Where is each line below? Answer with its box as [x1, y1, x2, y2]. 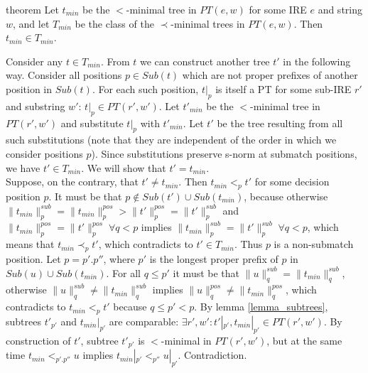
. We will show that [81, 160, 166, 175]
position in [6, 81, 53, 96]
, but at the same [266, 333, 342, 347]
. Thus [234, 237, 263, 252]
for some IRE [249, 2, 307, 16]
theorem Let [6, 2, 59, 16]
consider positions [6, 146, 83, 161]
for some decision [254, 174, 330, 189]
